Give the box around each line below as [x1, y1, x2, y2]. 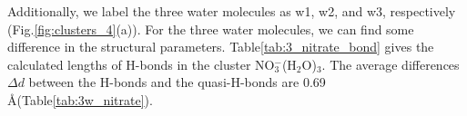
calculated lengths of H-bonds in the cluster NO [7, 54, 275, 73]
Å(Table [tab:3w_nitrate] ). [7, 90, 153, 109]
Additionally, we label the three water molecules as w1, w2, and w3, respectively [7, 2, 456, 20]
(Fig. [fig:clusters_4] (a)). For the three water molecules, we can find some [7, 19, 414, 38]
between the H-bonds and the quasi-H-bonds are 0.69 [28, 72, 326, 92]
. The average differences [321, 54, 460, 73]
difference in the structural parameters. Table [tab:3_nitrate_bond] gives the [7, 37, 434, 56]
